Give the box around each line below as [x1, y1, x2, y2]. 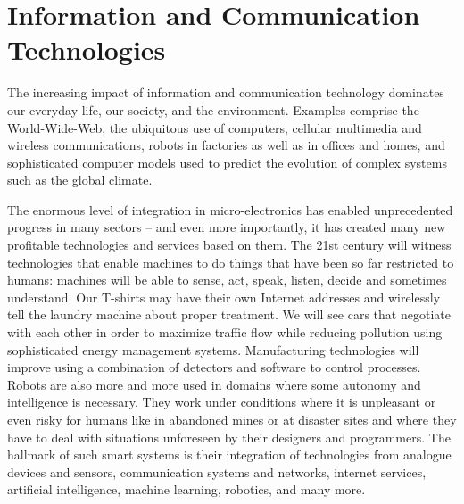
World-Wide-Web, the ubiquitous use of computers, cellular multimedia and [7, 118, 422, 136]
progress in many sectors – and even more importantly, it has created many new [7, 218, 446, 236]
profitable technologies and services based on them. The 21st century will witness [7, 235, 452, 254]
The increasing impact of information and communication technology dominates [7, 83, 444, 102]
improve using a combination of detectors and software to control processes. [7, 358, 421, 376]
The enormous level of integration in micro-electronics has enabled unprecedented [7, 200, 453, 219]
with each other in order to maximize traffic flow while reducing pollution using [7, 323, 443, 342]
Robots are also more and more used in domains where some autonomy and [7, 375, 421, 393]
